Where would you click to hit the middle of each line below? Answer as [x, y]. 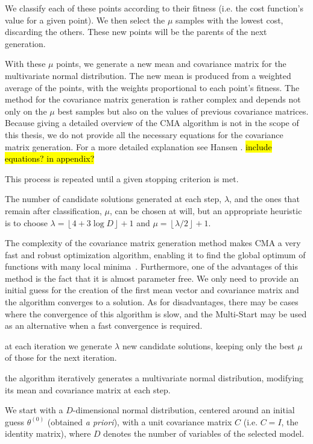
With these [25, 64]
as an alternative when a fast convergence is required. [104, 325]
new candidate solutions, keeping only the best [208, 345]
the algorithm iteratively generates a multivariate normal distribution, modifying [154, 378]
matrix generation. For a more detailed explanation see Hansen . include [138, 146]
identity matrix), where [48, 433]
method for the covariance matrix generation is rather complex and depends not [153, 99]
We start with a [34, 410]
